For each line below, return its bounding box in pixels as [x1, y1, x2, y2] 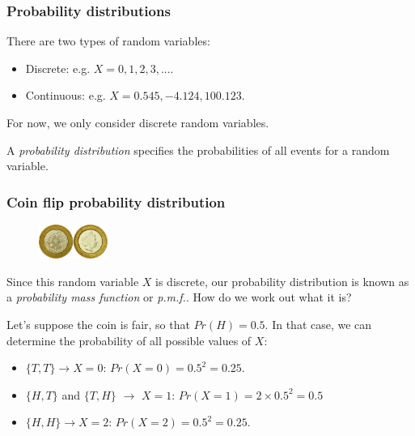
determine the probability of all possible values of [6, 331, 252, 348]
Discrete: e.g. [25, 59, 91, 76]
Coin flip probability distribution [6, 191, 226, 212]
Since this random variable [6, 272, 139, 289]
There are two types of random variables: [6, 32, 210, 49]
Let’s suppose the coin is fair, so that [6, 315, 190, 332]
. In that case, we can [265, 315, 372, 332]
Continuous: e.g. [25, 87, 106, 104]
